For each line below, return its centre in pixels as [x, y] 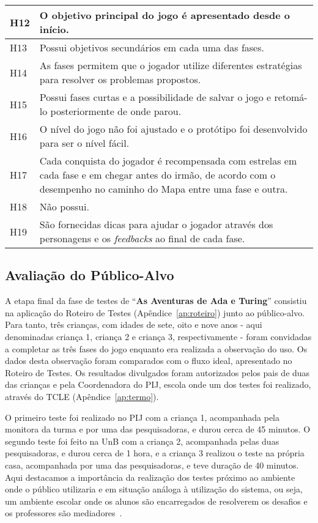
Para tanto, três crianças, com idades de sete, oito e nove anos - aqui [134, 325]
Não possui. [64, 206]
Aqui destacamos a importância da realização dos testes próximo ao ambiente [150, 477]
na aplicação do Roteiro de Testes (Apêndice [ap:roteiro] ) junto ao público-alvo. [155, 312]
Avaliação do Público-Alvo [90, 275]
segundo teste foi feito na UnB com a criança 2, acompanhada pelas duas [142, 441]
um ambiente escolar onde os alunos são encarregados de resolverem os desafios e [156, 501]
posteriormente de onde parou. [116, 111]
